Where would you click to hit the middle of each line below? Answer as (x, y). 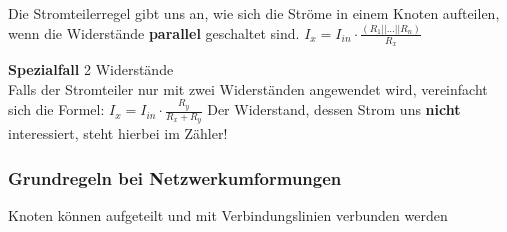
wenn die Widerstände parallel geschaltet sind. (154, 32)
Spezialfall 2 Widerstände (91, 69)
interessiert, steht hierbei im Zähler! (118, 133)
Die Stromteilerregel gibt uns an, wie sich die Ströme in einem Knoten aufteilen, (254, 13)
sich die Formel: (56, 109)
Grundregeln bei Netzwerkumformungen (175, 177)
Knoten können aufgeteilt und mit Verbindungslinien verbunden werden (228, 215)
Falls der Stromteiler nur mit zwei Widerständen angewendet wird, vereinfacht (248, 88)
